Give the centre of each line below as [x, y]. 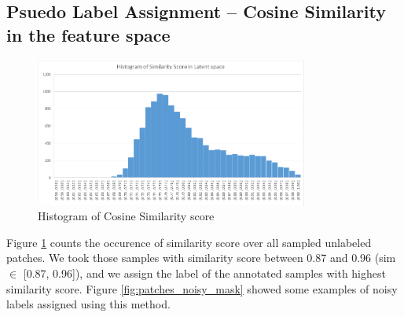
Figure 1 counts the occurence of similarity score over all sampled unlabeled [189, 242]
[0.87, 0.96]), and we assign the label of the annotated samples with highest [204, 273]
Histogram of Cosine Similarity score [126, 216]
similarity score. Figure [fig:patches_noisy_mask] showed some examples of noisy [202, 288]
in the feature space [88, 34]
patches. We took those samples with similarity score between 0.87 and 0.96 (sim [201, 258]
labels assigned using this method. [88, 304]
